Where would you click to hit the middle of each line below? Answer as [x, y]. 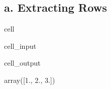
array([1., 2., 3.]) [30, 80]
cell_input [20, 46]
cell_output [22, 63]
